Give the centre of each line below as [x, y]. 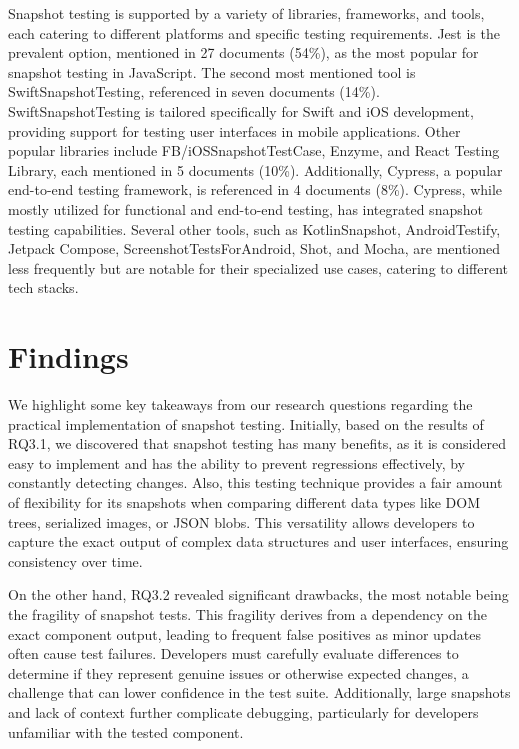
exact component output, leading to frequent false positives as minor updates [244, 633]
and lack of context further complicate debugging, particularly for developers [243, 711]
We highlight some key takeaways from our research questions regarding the [240, 404]
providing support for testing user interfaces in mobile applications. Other [234, 130]
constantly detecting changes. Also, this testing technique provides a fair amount [255, 482]
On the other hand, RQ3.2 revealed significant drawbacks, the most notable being [258, 594]
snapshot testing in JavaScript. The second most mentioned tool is [212, 71]
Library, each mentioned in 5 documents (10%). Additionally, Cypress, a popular [255, 169]
